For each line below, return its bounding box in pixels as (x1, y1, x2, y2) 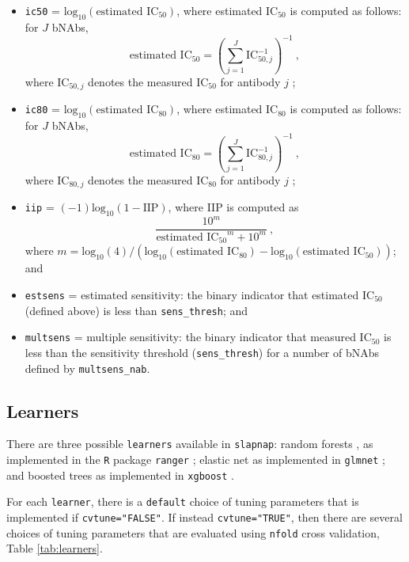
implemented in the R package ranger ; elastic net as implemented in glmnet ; (6, 451, 386, 468)
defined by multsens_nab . (25, 359, 150, 376)
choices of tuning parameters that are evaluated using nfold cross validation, (6, 524, 380, 541)
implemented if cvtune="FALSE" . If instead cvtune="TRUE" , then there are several (6, 508, 403, 525)
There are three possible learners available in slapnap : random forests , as (6, 435, 373, 452)
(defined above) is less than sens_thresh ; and (25, 302, 248, 318)
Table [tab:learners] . (6, 540, 103, 556)
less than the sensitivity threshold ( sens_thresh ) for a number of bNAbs (25, 344, 380, 360)
